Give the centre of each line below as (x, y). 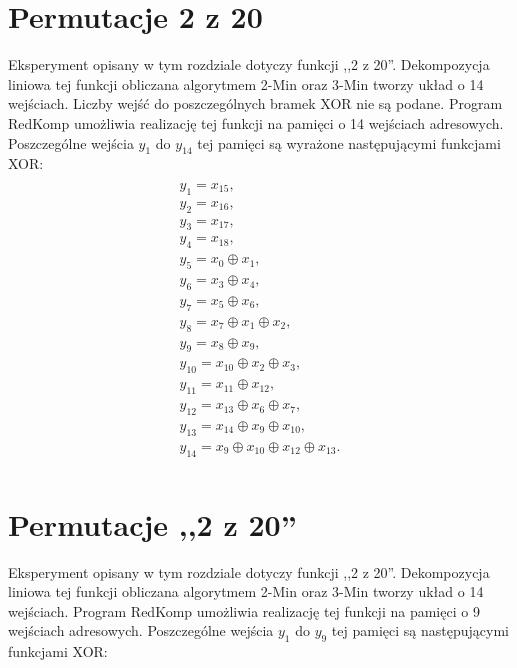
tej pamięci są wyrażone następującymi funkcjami (349, 142)
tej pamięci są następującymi (420, 630)
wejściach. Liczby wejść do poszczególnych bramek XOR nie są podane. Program (255, 103)
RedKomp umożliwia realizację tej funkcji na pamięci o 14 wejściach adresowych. (256, 122)
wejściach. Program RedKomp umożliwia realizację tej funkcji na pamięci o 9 (244, 610)
